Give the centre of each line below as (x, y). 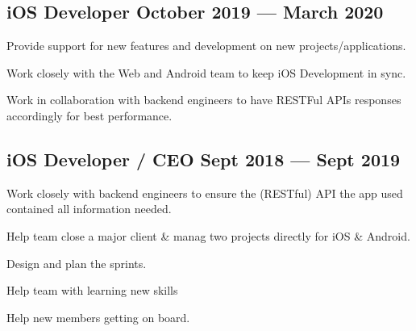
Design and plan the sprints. (77, 263)
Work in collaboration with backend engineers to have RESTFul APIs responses (204, 100)
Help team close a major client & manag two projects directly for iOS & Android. (208, 235)
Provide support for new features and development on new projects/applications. (206, 46)
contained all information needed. (89, 209)
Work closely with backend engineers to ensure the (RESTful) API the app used (205, 193)
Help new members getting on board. (98, 317)
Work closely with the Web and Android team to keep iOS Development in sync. (206, 72)
